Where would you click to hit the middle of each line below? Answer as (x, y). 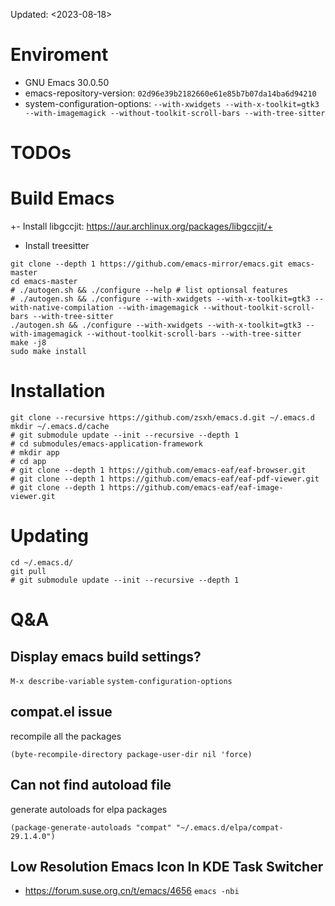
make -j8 (28, 343)
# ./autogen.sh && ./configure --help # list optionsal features (149, 290)
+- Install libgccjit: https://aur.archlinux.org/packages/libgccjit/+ (141, 226)
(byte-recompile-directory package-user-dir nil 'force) (131, 754)
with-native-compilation (62, 308)
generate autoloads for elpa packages (89, 809)
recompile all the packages (66, 736)
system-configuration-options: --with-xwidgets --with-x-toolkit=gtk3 (172, 103)
